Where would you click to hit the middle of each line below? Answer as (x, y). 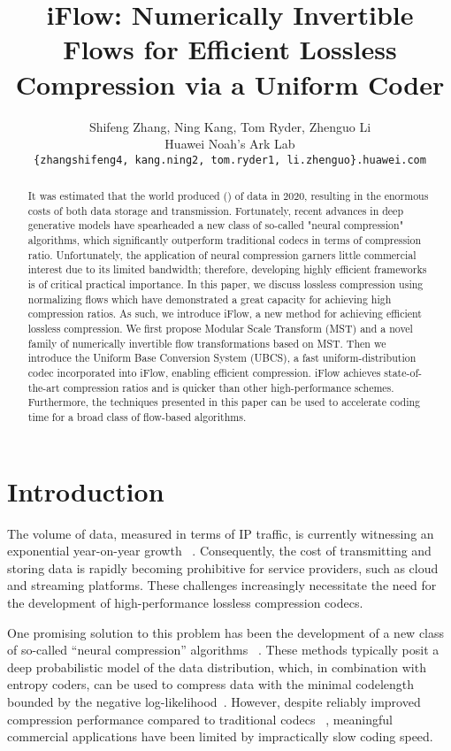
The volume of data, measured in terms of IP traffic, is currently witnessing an (221, 533)
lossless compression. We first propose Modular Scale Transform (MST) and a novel (220, 329)
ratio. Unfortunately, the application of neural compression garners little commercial (222, 254)
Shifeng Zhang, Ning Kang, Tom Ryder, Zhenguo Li (230, 126)
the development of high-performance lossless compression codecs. (185, 602)
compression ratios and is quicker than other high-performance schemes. (229, 387)
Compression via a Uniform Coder (230, 84)
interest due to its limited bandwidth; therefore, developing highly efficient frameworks (227, 269)
